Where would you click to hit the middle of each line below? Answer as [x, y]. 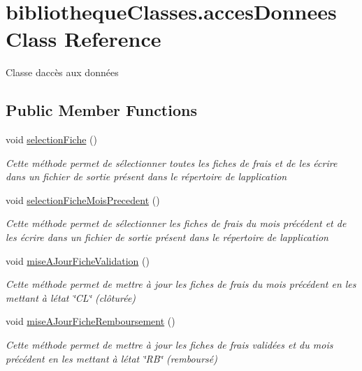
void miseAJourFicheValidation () [78, 260]
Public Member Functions [101, 110]
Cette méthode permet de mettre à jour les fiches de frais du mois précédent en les [181, 284]
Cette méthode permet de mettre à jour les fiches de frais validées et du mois [169, 345]
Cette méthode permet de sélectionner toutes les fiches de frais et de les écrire [172, 162]
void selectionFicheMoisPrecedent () [83, 199]
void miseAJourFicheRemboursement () [90, 321]
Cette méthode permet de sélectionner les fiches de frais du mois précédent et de [176, 223]
